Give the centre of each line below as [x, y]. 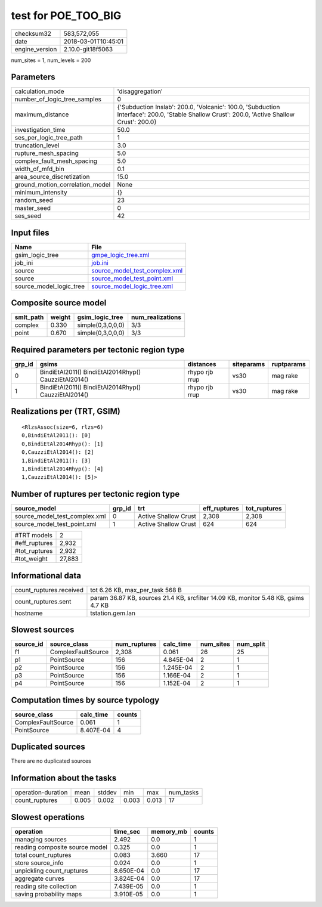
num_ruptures [136, 644]
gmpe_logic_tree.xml [120, 255]
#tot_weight [31, 559]
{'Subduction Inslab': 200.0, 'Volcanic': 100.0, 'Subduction [199, 107]
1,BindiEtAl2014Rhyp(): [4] [63, 469]
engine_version [36, 49]
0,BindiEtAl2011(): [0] [56, 436]
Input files [30, 233]
